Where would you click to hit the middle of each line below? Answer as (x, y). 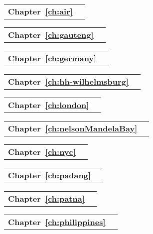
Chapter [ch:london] (49, 105)
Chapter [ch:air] (40, 11)
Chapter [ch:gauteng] (51, 35)
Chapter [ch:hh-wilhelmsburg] (68, 81)
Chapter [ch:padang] (50, 175)
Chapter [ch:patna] (46, 198)
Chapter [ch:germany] (52, 58)
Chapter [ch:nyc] (42, 152)
